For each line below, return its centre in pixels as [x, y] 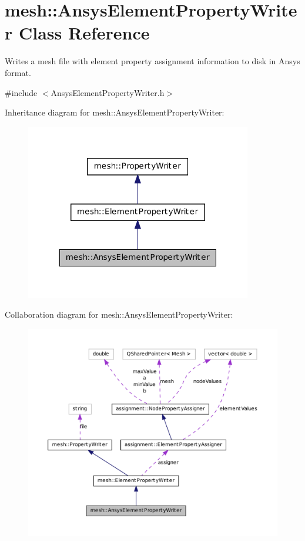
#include [21, 92]
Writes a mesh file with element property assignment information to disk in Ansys [152, 61]
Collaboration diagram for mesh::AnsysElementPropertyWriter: [119, 314]
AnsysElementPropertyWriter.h [108, 92]
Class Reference [84, 33]
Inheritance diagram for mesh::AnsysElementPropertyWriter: [115, 112]
